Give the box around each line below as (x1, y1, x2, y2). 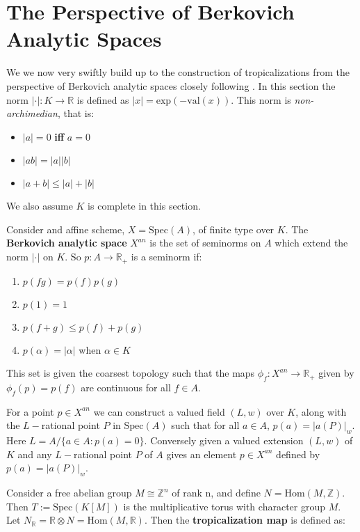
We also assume (6, 198, 73, 213)
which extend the (275, 235, 348, 250)
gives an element (166, 446, 237, 461)
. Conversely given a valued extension (144, 433, 304, 448)
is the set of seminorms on (149, 235, 261, 250)
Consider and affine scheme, (6, 221, 125, 236)
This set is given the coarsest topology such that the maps (6, 366, 255, 380)
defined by (276, 446, 320, 461)
